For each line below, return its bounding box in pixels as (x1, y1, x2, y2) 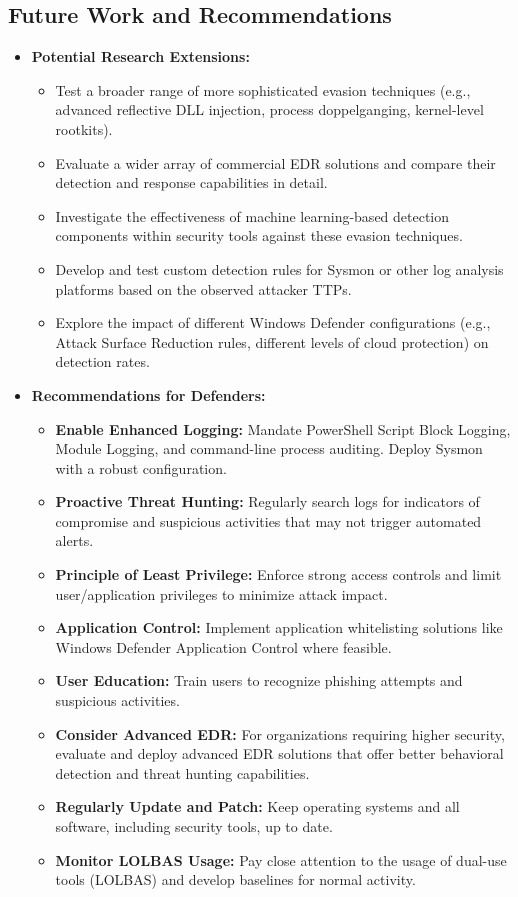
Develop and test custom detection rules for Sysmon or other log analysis (55, 258, 504, 279)
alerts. (55, 530, 94, 551)
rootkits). (55, 118, 113, 139)
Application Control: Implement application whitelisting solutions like (55, 617, 503, 638)
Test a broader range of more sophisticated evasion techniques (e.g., (55, 79, 471, 100)
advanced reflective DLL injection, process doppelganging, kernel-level (55, 99, 484, 120)
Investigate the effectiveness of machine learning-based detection (55, 205, 450, 226)
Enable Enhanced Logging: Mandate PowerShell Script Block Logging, (55, 418, 511, 439)
